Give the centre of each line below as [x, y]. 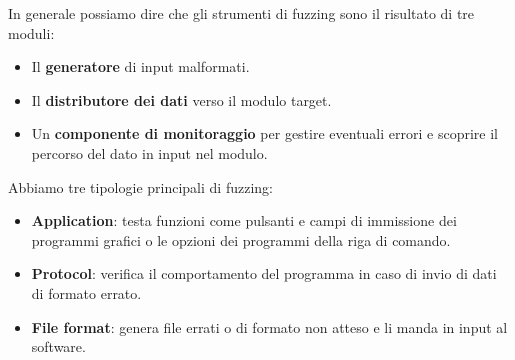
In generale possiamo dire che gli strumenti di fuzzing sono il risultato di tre [241, 13]
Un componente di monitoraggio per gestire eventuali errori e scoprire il [264, 133]
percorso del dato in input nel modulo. [149, 152]
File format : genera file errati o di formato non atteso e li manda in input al [269, 326]
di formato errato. [86, 292]
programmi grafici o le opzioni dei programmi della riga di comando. [241, 239]
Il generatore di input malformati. [140, 66]
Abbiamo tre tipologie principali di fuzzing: [140, 186]
